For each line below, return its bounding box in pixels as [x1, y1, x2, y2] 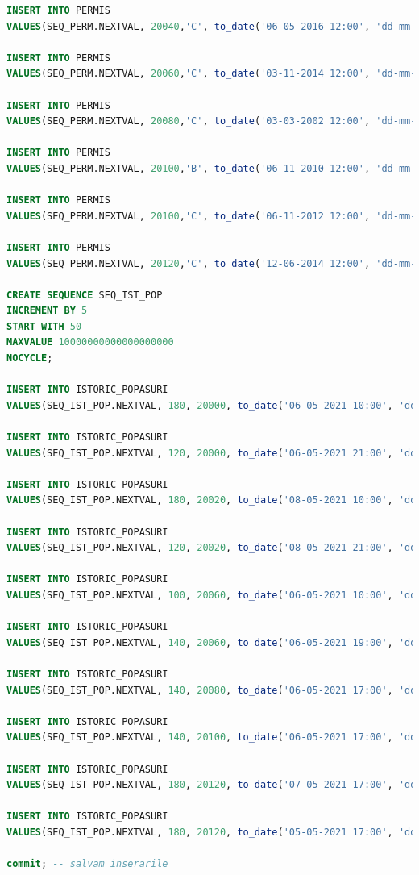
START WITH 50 [6, 320, 82, 332]
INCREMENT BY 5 [6, 305, 88, 317]
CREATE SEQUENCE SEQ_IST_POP [6, 289, 163, 301]
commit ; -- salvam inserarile [6, 858, 168, 870]
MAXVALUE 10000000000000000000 [6, 336, 174, 348]
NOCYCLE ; [6, 352, 53, 365]
